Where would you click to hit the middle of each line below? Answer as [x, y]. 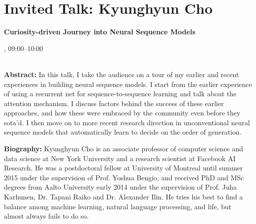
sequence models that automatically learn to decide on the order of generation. [123, 132]
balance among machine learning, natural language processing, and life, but [118, 206]
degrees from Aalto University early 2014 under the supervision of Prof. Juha [121, 187]
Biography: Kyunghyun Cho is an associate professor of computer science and [124, 149]
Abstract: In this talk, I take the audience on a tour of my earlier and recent [122, 74]
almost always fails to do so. [47, 216]
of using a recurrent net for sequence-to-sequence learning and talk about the [120, 94]
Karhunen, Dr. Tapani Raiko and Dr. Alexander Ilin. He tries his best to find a [124, 197]
